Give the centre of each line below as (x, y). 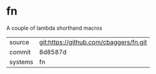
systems (21, 62)
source (19, 42)
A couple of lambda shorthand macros (54, 28)
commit (20, 52)
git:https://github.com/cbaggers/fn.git (93, 42)
